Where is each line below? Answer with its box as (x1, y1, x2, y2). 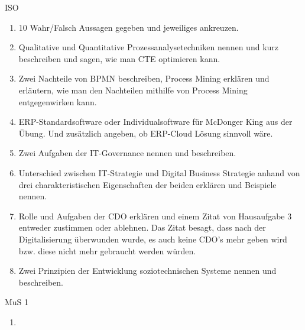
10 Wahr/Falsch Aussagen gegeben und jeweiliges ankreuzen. (18, 21, 239, 33)
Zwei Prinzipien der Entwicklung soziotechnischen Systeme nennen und (18, 264, 277, 277)
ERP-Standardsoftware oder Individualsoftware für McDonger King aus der (18, 115, 293, 128)
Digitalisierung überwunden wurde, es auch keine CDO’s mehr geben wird (18, 232, 287, 245)
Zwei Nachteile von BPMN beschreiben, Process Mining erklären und (18, 72, 270, 85)
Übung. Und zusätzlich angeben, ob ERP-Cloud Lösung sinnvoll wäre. (18, 127, 273, 139)
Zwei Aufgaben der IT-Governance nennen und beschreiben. (18, 147, 236, 159)
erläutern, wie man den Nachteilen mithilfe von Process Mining (18, 83, 248, 96)
